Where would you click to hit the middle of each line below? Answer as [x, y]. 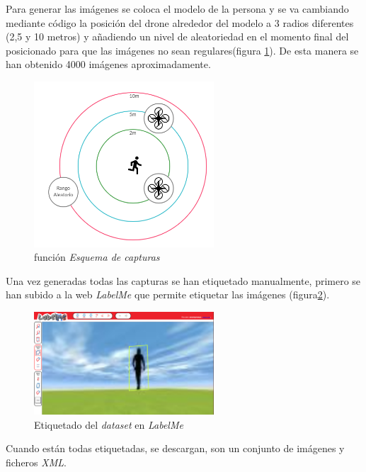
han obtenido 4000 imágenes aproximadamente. [108, 64]
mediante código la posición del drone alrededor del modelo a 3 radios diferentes [180, 22]
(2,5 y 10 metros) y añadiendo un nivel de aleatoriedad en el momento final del [177, 36]
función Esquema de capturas [97, 257]
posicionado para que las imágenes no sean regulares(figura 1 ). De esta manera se [182, 50]
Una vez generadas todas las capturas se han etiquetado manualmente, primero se [183, 280]
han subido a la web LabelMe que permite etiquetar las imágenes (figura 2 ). [168, 294]
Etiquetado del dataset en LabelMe [109, 424]
